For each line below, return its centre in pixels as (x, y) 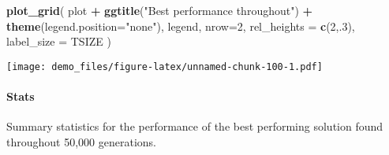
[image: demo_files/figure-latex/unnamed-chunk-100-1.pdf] (165, 66)
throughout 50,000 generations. (81, 141)
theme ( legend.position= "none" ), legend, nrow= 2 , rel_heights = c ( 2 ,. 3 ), (181, 26)
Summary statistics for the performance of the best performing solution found (195, 126)
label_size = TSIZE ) (59, 41)
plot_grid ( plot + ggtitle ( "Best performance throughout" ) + (160, 10)
